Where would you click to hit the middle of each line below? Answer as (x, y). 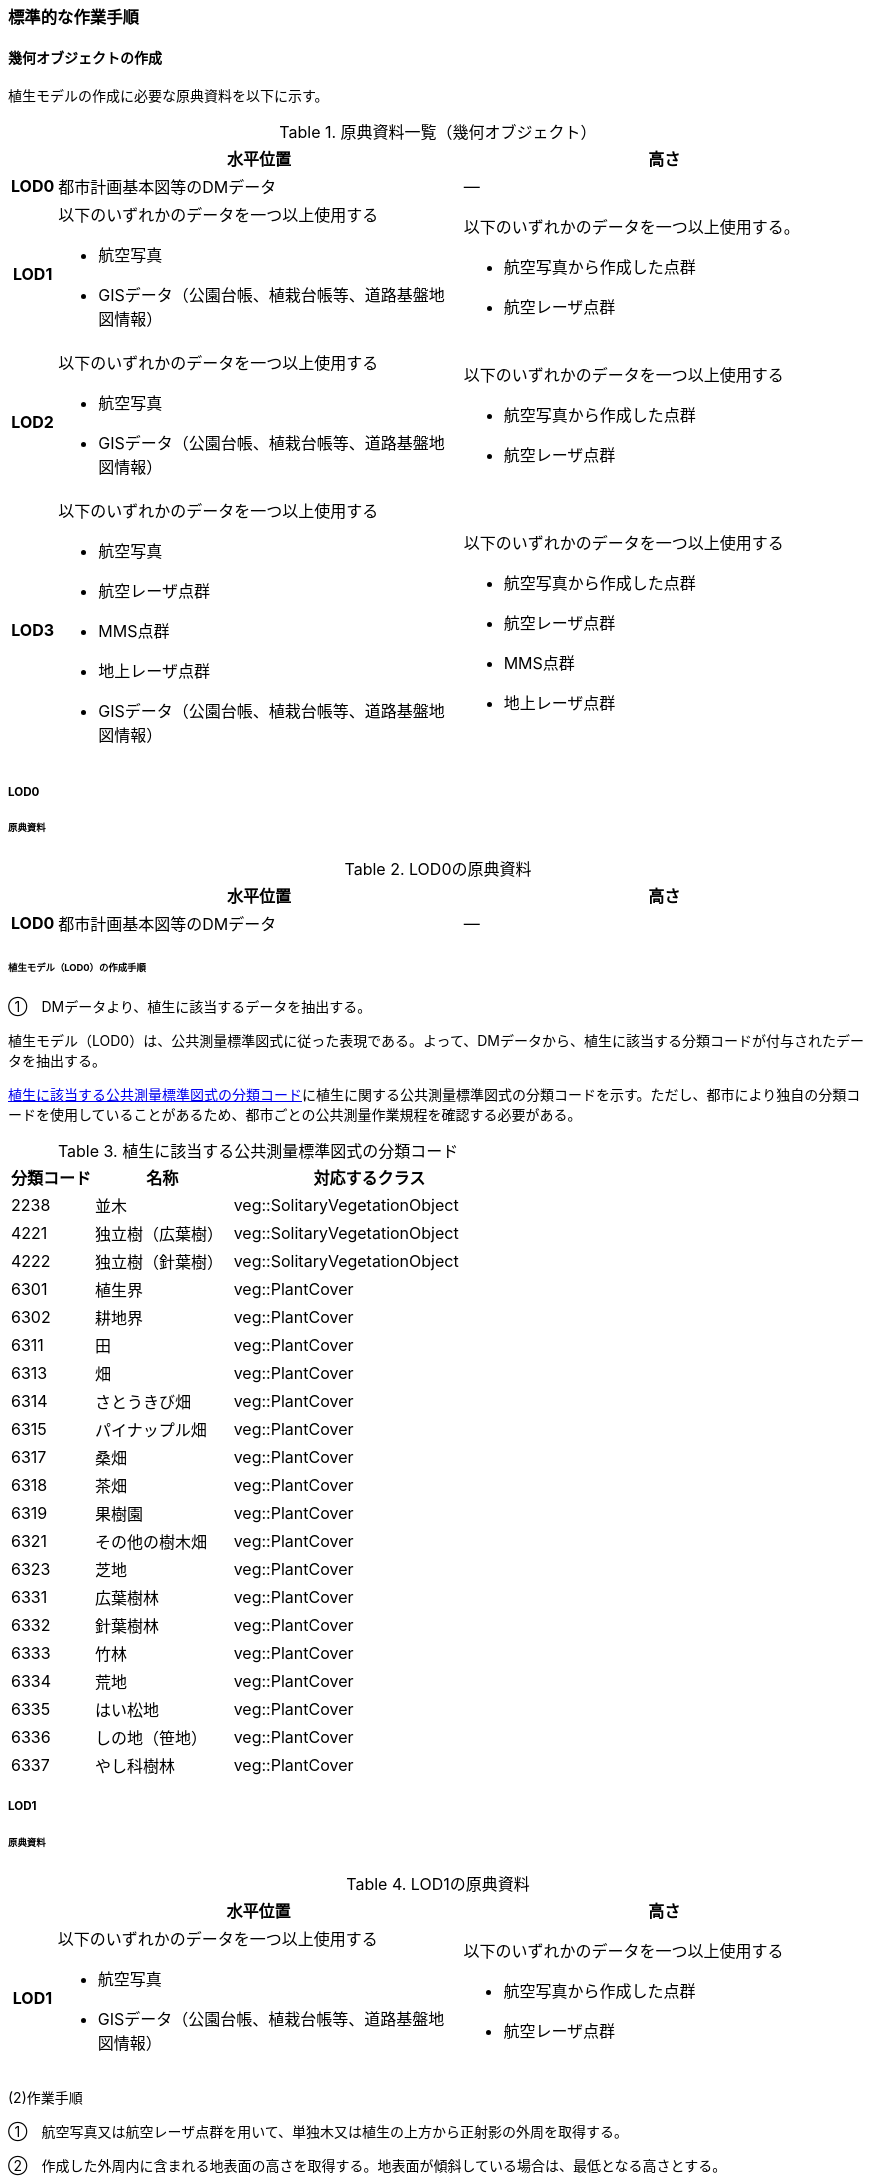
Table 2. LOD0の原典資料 (438, 869)
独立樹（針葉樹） (159, 1261)
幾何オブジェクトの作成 (85, 57)
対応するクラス (369, 1177)
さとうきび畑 (143, 1401)
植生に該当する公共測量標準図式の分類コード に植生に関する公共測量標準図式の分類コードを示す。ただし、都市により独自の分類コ (434, 1094)
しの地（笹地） (151, 1737)
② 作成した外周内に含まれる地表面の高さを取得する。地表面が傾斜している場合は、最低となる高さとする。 (367, 2166)
